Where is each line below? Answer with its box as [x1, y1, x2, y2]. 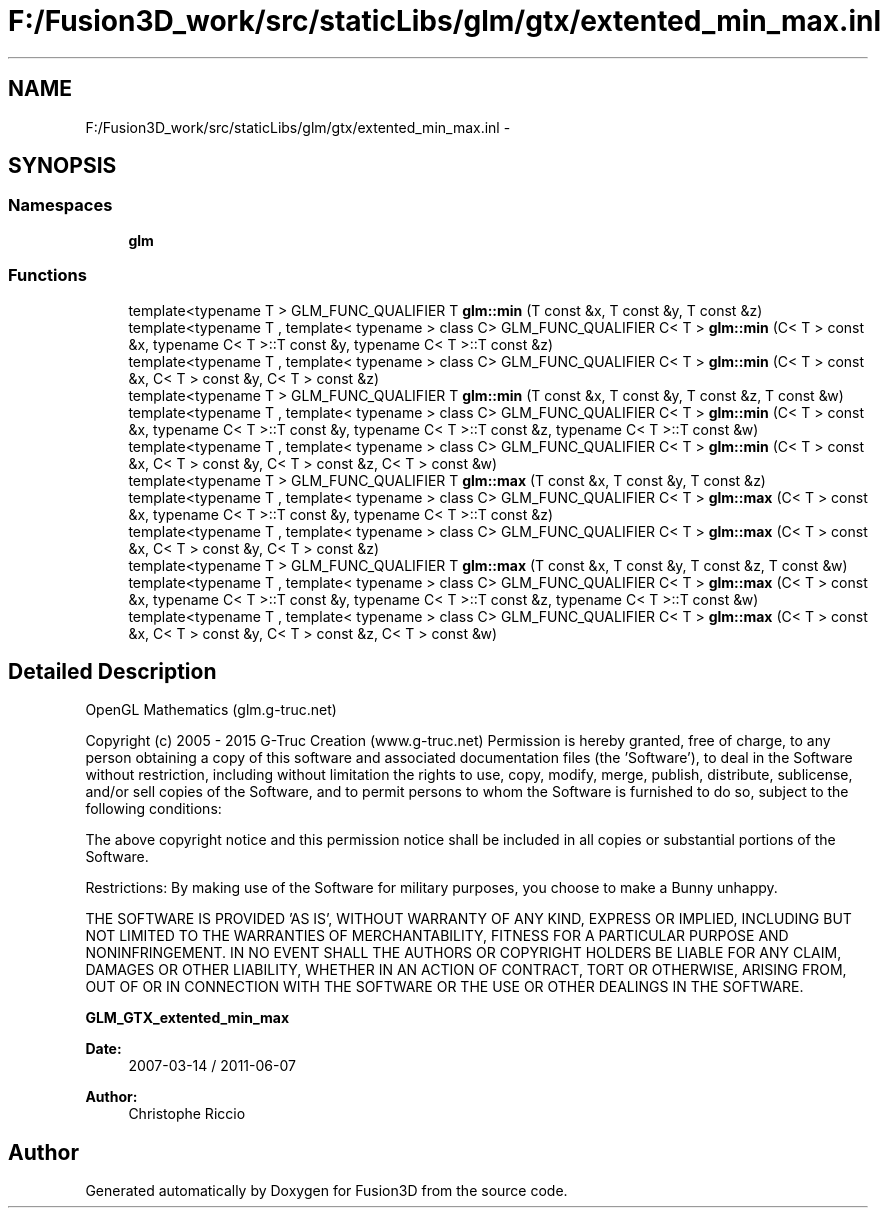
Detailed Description [8, 658, 217, 684]
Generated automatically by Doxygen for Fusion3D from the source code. [85, 1182, 568, 1200]
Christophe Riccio [128, 1105, 246, 1123]
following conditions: [85, 800, 222, 818]
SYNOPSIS [8, 153, 117, 179]
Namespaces [8, 195, 113, 216]
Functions [8, 265, 87, 286]
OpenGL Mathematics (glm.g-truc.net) [85, 701, 337, 719]
